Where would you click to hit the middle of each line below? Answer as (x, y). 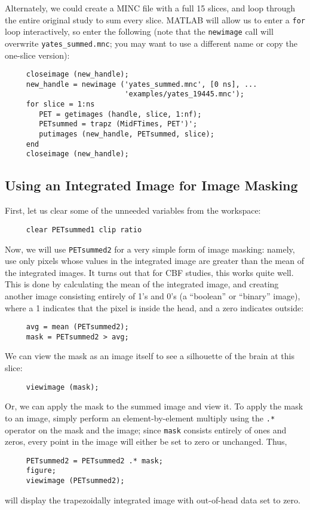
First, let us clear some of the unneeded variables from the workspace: (133, 210)
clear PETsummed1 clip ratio (84, 230)
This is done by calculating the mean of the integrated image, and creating (142, 284)
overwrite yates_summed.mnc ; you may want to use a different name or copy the (151, 43)
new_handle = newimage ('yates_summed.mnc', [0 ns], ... (142, 84)
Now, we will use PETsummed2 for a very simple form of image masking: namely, (150, 249)
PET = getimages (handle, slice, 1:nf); (120, 114)
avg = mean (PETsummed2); (77, 327)
